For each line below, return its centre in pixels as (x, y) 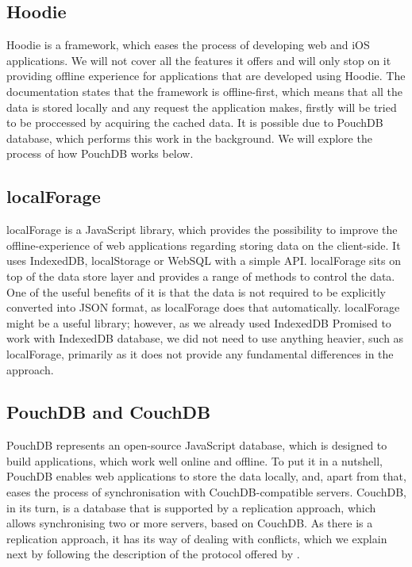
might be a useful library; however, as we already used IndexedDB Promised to (199, 322)
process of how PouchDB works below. (100, 153)
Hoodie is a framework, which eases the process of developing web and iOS (188, 45)
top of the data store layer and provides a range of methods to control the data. (201, 276)
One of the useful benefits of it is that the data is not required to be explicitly (196, 291)
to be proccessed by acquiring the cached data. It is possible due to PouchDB (195, 123)
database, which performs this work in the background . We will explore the (189, 138)
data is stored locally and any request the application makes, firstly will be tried (202, 107)
